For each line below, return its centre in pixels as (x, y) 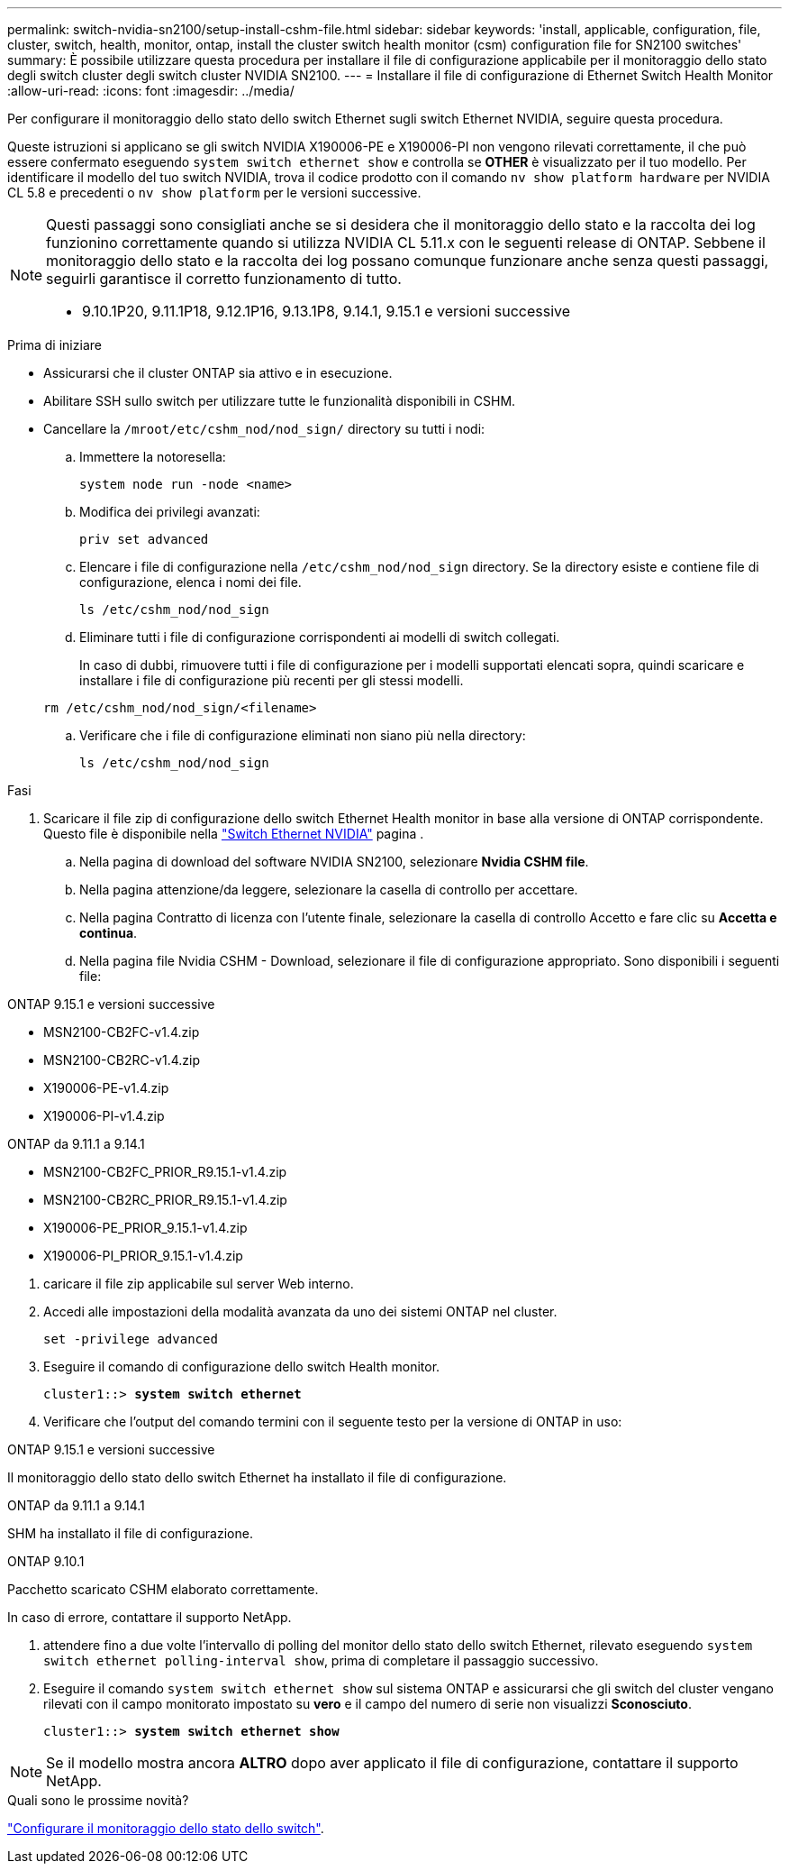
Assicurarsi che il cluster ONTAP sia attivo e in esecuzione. (218, 373)
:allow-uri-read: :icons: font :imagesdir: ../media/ (151, 91)
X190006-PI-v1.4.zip (104, 1116)
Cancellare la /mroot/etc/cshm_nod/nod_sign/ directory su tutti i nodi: (264, 429)
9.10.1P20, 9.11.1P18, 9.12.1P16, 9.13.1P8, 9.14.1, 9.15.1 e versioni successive (326, 311)
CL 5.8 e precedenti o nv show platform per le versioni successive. (214, 193)
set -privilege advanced (131, 1339)
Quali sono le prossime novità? (98, 1800)
